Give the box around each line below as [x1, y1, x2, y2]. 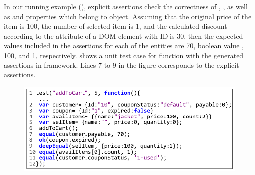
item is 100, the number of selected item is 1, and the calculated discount [4, 21, 227, 31]
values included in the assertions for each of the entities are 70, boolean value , [4, 40, 244, 51]
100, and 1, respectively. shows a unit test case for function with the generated [4, 50, 244, 60]
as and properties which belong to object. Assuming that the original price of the [4, 11, 252, 21]
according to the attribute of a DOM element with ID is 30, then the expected [4, 30, 243, 41]
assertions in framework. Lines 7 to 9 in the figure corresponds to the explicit [4, 59, 239, 70]
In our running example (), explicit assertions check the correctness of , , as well [4, 1, 248, 11]
